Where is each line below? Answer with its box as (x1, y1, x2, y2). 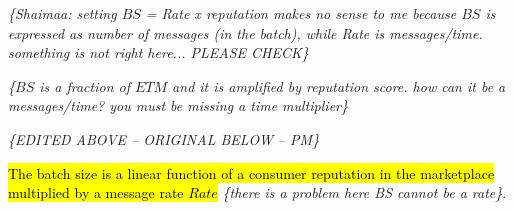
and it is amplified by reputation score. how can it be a (172, 75, 506, 96)
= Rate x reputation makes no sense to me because (145, 3, 457, 23)
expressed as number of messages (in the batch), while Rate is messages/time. (8, 22, 483, 43)
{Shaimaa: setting (8, 3, 117, 23)
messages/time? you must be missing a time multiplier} (8, 95, 349, 116)
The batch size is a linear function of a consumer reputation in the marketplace (8, 162, 495, 183)
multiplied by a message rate (8, 182, 184, 203)
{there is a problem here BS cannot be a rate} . (222, 182, 507, 203)
